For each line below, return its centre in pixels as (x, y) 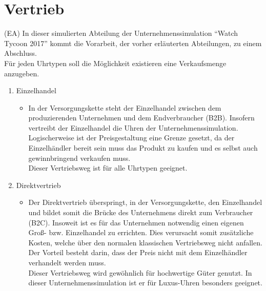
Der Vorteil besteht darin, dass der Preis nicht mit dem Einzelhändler (138, 252)
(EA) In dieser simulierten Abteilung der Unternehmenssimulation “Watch (121, 33)
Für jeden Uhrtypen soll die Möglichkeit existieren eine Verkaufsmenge (115, 63)
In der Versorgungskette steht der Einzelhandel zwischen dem (125, 107)
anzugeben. (22, 73)
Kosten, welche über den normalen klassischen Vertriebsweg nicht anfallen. (145, 242)
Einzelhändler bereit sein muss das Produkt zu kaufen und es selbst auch (143, 148)
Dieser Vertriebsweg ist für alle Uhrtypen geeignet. (108, 168)
